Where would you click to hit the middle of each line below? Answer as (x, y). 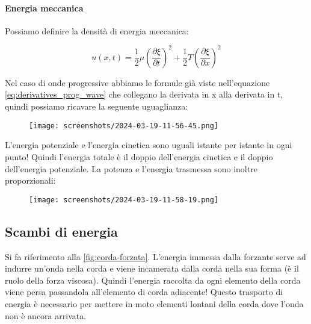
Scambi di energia (61, 231)
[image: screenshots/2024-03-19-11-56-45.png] (124, 126)
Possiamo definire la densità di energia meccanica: (97, 30)
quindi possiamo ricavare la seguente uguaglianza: (97, 106)
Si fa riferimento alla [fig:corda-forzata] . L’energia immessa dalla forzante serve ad (155, 256)
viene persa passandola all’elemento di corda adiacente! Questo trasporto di (144, 292)
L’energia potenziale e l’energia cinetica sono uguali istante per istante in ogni (149, 145)
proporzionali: (30, 180)
